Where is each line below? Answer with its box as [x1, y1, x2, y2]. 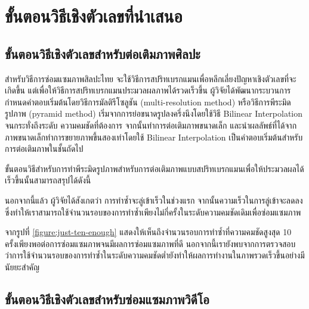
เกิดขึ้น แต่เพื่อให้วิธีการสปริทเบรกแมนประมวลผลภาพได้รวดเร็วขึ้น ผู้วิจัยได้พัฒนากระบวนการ [5, 84, 291, 96]
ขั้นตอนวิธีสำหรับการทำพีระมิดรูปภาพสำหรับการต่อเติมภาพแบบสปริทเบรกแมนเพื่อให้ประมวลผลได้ [5, 162, 304, 174]
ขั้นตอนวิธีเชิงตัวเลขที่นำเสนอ [5, 4, 183, 28]
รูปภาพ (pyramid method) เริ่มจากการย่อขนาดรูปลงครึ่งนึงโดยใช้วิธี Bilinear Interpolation [5, 107, 303, 120]
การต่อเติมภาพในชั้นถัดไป [5, 142, 84, 155]
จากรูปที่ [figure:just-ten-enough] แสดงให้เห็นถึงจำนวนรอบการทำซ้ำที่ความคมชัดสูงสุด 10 [5, 226, 292, 238]
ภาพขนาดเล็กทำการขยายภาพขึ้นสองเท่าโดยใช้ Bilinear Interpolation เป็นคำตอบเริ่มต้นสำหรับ [5, 130, 303, 143]
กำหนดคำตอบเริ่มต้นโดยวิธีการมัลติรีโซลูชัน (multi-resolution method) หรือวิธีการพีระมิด [5, 95, 291, 108]
